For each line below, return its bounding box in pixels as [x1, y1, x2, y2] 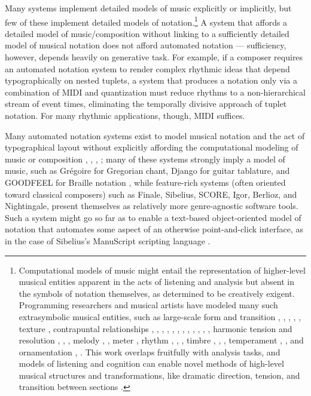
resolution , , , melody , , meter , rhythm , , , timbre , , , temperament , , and [19, 334, 304, 346]
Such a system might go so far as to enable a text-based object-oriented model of [5, 211, 301, 223]
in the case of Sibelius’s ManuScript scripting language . [5, 234, 211, 247]
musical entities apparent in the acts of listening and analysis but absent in [19, 275, 295, 288]
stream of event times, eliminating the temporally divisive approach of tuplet [5, 97, 287, 110]
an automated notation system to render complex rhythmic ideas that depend [5, 62, 290, 75]
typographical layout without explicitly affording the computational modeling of [5, 141, 298, 154]
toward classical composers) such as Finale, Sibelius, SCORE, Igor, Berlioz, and [5, 188, 297, 200]
